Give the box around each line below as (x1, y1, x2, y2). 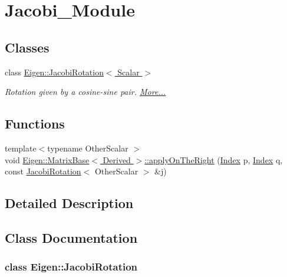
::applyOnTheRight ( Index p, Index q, (144, 153, 283, 166)
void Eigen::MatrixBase (5, 153, 90, 166)
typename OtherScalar (47, 141, 128, 154)
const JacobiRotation (5, 165, 81, 177)
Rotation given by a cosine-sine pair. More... (5, 85, 166, 98)
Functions (5, 114, 65, 133)
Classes (5, 38, 50, 56)
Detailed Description (5, 194, 134, 212)
